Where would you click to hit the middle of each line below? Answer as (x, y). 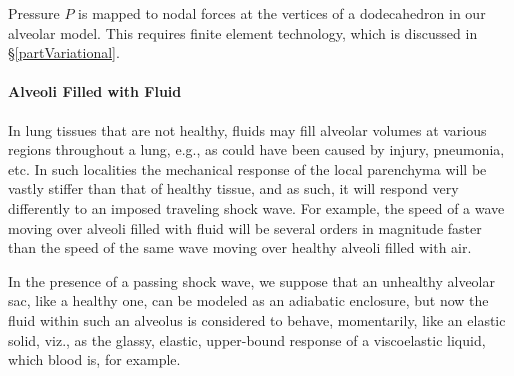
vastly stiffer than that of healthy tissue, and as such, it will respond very (233, 188)
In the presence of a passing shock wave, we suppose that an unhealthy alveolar (252, 280)
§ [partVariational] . (64, 52)
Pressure (34, 13)
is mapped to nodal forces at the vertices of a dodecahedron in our (282, 13)
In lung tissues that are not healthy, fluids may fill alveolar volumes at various (247, 129)
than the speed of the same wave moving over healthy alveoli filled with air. (240, 247)
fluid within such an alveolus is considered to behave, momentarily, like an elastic (257, 319)
